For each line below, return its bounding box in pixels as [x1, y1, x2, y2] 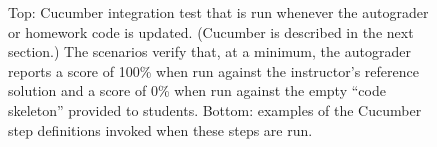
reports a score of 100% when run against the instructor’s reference [8, 60, 419, 81]
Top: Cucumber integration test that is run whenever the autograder [8, 2, 429, 22]
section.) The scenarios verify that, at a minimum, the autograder [8, 41, 411, 62]
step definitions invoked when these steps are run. [8, 119, 313, 140]
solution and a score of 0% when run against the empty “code [8, 80, 386, 101]
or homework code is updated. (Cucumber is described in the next [8, 21, 414, 42]
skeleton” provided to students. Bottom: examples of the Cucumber [8, 99, 422, 120]
